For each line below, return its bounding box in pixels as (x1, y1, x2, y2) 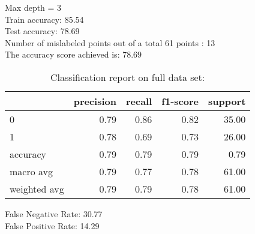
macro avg (10, 164, 53, 178)
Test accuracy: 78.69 (5, 25, 80, 37)
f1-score (161, 94, 199, 108)
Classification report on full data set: (50, 70, 205, 84)
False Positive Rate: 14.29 (5, 219, 100, 232)
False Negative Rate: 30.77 (5, 207, 103, 220)
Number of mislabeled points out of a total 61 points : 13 (5, 36, 215, 49)
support (208, 94, 246, 108)
